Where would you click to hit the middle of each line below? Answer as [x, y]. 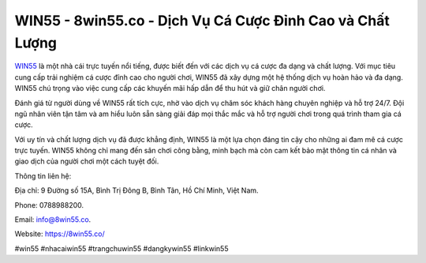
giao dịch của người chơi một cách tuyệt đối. [87, 161]
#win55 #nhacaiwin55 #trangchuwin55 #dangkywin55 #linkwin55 [121, 248]
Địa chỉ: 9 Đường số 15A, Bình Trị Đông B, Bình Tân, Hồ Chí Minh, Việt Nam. [137, 190]
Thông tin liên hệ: [43, 176]
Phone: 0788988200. [49, 205]
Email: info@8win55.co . [53, 220]
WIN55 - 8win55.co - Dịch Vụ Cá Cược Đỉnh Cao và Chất [202, 21]
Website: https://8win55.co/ [60, 234]
